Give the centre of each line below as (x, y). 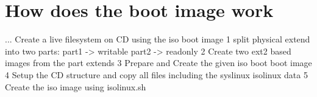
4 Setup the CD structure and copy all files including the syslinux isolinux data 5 (156, 74)
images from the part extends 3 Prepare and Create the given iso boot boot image (158, 63)
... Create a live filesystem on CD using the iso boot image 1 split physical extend (158, 39)
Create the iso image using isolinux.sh (76, 86)
